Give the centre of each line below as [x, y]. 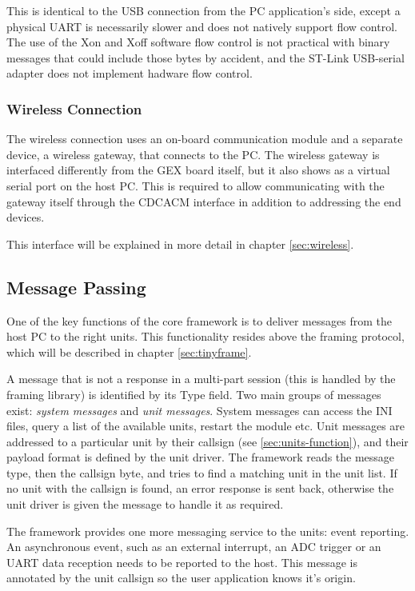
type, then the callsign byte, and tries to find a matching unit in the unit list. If [202, 472]
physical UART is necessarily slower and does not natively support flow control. [202, 26]
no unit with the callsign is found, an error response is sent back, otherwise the [200, 488]
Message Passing [76, 287]
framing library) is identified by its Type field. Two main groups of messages [194, 394]
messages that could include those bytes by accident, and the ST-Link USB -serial [206, 57]
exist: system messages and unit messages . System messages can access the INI [200, 410]
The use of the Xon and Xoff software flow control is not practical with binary [198, 42]
